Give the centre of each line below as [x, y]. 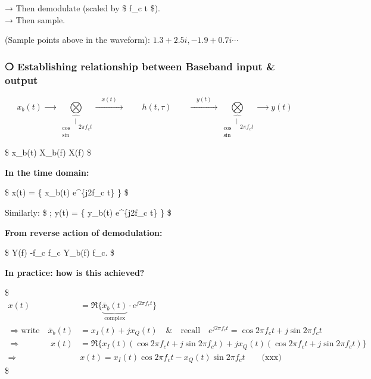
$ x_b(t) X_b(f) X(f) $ [48, 152]
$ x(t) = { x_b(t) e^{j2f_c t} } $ [67, 192]
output [21, 80]
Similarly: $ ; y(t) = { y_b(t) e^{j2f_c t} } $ [88, 212]
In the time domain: [47, 172]
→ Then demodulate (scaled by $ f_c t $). [83, 8]
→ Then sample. [35, 19]
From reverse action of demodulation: [84, 232]
